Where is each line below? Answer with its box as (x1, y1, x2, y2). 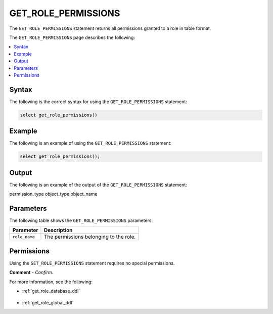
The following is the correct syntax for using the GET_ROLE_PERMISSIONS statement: (9, 99, 187, 105)
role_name (12, 234, 35, 240)
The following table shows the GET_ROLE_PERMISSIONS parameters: (9, 217, 153, 223)
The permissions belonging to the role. (43, 233, 136, 240)
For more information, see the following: (9, 279, 93, 285)
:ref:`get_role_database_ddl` (22, 288, 80, 294)
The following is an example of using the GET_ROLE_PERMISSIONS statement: (9, 140, 172, 146)
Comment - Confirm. (9, 270, 54, 276)
